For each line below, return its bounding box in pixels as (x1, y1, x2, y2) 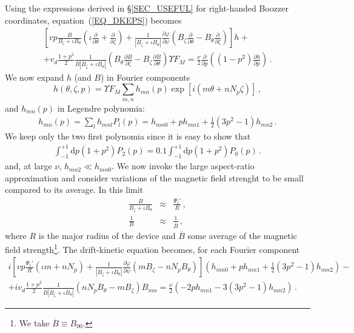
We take (19, 316, 50, 329)
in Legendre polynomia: (57, 101, 145, 114)
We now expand (5, 70, 64, 83)
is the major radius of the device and (38, 229, 176, 241)
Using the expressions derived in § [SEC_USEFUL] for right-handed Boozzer (5, 2, 289, 14)
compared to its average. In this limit (5, 183, 144, 196)
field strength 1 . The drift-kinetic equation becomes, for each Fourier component (5, 241, 300, 255)
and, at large (5, 160, 52, 172)
